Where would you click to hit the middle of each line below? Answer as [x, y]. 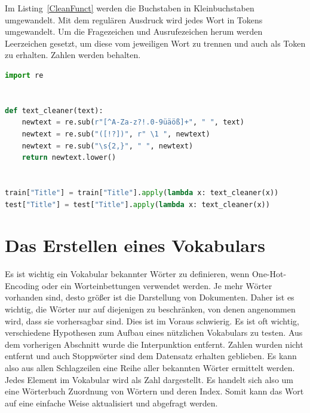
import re [24, 75]
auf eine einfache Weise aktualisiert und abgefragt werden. [111, 403]
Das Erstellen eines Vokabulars [135, 245]
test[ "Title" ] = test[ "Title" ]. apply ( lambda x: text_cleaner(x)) [137, 204]
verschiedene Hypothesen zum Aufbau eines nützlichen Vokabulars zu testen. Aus [154, 332]
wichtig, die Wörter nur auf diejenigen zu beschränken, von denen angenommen [150, 309]
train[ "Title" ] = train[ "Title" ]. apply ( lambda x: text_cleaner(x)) [142, 192]
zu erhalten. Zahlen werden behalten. [73, 55]
